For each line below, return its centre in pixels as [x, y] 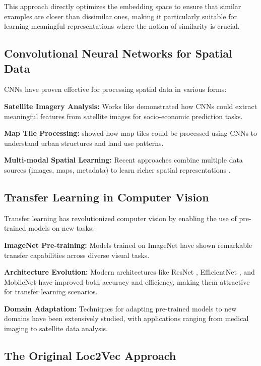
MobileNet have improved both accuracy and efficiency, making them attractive [127, 281]
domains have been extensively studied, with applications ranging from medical [126, 318]
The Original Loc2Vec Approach [90, 356]
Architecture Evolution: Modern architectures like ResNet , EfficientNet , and [129, 272]
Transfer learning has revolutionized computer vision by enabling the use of [120, 218]
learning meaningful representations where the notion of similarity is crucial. [122, 26]
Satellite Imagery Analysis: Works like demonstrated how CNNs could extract [131, 106]
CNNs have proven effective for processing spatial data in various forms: [115, 89]
